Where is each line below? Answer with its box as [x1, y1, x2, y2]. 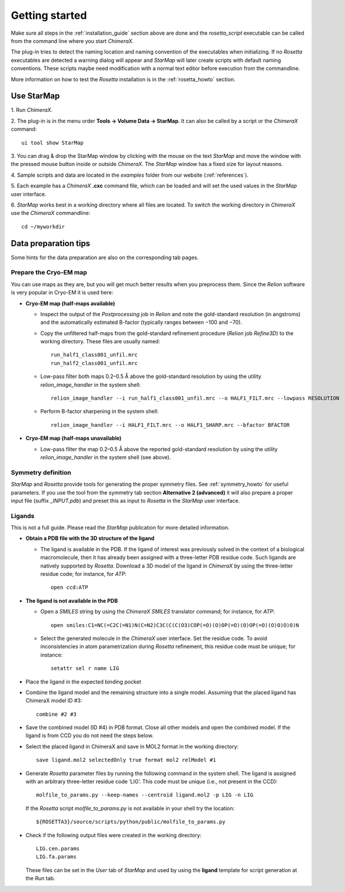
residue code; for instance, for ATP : [40, 571, 127, 578]
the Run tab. [25, 875, 55, 882]
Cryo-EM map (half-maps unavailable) [25, 435, 122, 442]
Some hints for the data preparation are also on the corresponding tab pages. [11, 254, 199, 261]
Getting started [11, 9, 87, 22]
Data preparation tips [11, 238, 91, 248]
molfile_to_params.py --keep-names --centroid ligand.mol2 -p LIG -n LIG [36, 792, 254, 798]
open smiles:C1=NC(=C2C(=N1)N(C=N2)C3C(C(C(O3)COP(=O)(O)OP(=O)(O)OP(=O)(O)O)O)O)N [51, 622, 300, 628]
